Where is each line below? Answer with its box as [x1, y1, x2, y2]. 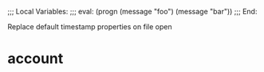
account [7, 50, 64, 68]
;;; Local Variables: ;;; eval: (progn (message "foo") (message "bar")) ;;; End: [7, 7, 258, 16]
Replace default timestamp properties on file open [7, 22, 172, 31]
